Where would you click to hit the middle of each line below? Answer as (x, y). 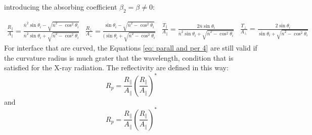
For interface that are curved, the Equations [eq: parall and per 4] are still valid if (131, 48)
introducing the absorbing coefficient (61, 7)
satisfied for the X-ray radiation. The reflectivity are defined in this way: (116, 67)
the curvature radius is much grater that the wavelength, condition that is (119, 57)
